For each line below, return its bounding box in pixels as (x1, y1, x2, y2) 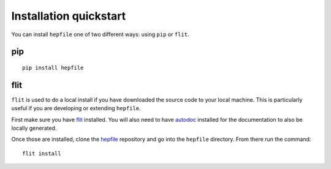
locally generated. (11, 124, 57, 132)
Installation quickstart (11, 9, 126, 23)
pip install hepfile (22, 64, 84, 71)
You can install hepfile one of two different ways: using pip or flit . (11, 31, 189, 38)
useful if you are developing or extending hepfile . (11, 105, 141, 112)
